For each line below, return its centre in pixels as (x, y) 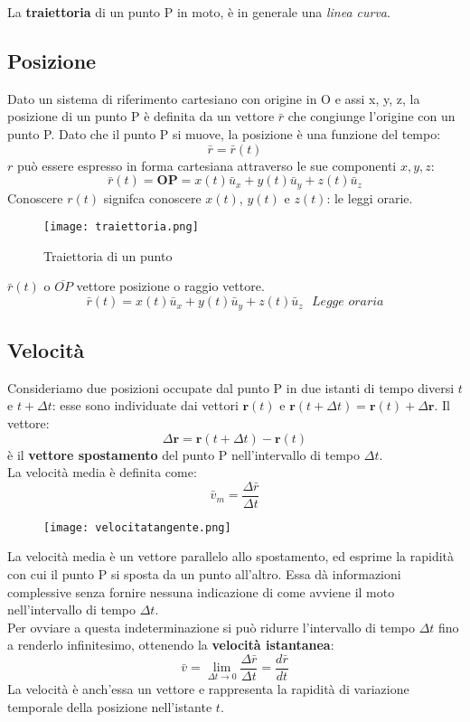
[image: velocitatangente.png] (137, 527)
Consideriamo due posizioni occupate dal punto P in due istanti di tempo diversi (231, 387)
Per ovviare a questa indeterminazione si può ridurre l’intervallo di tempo (211, 627)
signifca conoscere (152, 197)
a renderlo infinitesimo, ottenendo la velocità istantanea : (171, 645)
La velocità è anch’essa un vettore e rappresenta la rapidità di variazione (208, 689)
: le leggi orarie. (370, 197)
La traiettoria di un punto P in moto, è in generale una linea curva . (199, 12)
